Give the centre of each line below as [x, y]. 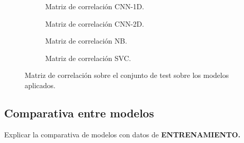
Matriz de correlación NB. [86, 41]
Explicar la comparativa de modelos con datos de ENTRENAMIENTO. [122, 134]
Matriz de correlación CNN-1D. [95, 6]
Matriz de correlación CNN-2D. [95, 23]
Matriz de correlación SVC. [88, 58]
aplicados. [40, 85]
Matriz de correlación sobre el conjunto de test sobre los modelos [127, 75]
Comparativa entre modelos [79, 113]
